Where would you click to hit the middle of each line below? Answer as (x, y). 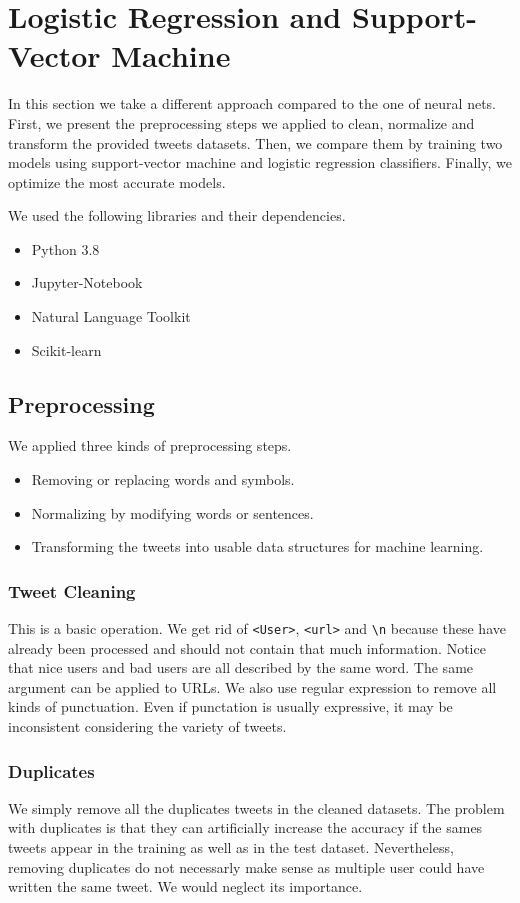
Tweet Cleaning (72, 590)
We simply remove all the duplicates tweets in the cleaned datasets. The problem (256, 807)
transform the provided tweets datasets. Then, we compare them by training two (255, 142)
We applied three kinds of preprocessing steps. (150, 445)
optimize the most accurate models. (117, 181)
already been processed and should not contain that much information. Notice (247, 647)
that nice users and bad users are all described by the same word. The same (241, 667)
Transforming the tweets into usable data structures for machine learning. (257, 546)
